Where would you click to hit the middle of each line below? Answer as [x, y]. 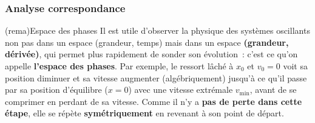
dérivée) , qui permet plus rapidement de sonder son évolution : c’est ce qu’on [151, 54]
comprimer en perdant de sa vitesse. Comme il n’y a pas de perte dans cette [154, 101]
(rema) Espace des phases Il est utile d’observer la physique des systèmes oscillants [157, 30]
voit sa [295, 66]
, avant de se [273, 90]
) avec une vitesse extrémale [181, 90]
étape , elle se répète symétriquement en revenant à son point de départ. [144, 113]
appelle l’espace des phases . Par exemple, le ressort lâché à [119, 66]
